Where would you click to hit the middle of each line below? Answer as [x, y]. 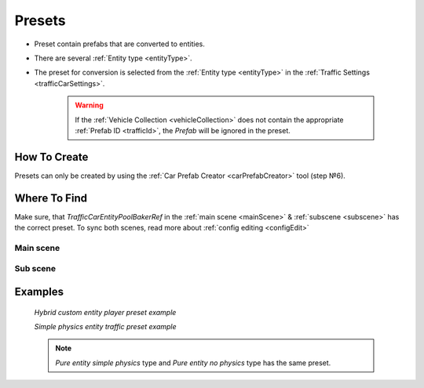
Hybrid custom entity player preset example [105, 312]
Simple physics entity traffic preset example [105, 327]
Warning [89, 105]
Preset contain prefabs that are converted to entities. [120, 44]
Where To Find [51, 198]
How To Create [51, 157]
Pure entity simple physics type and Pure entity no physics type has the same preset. [193, 363]
